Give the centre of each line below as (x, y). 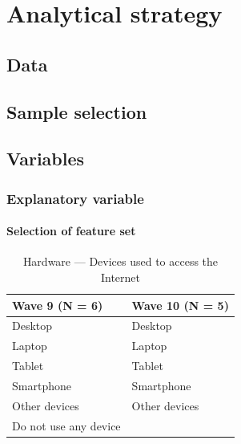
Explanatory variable (75, 198)
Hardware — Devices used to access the (120, 261)
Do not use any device (66, 425)
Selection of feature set (71, 231)
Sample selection (77, 111)
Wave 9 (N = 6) (58, 305)
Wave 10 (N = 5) (180, 305)
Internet (120, 277)
